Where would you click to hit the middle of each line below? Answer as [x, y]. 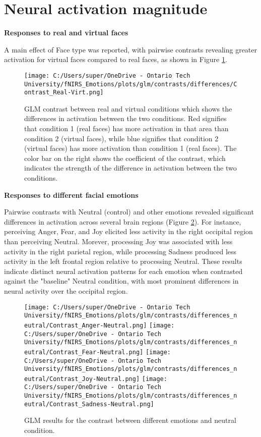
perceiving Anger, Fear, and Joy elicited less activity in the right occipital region [128, 231]
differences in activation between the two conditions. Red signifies [125, 118]
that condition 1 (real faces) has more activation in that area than [126, 128]
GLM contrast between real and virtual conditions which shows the [128, 108]
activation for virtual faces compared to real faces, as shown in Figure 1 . [116, 59]
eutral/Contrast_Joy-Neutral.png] [82, 379]
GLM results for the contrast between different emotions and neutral [130, 420]
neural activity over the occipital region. [66, 290]
